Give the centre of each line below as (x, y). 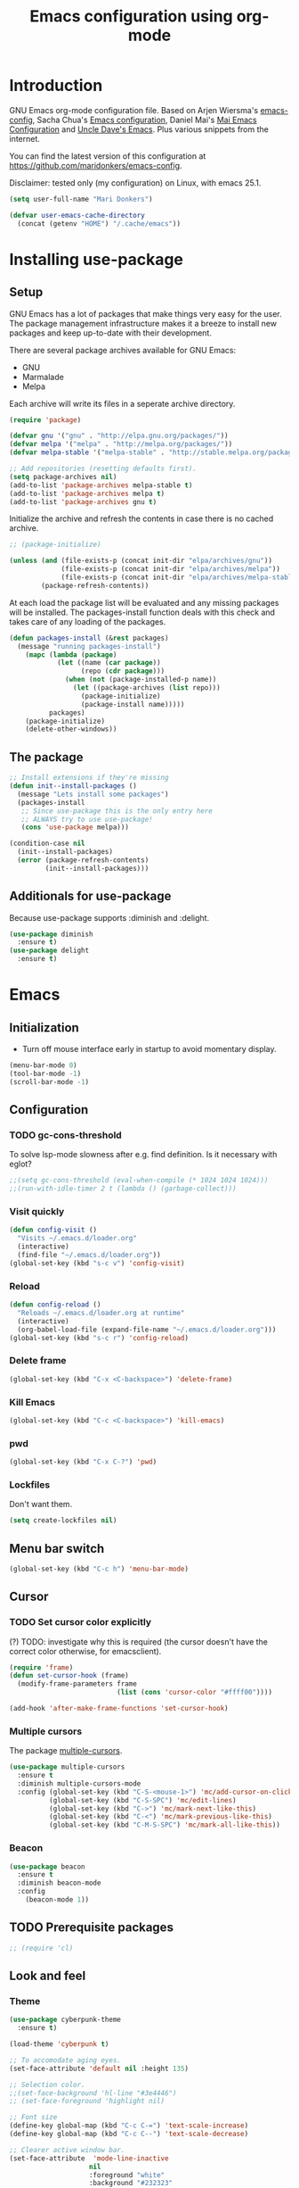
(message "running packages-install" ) (89, 646)
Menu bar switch (57, 1549)
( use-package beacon (48, 1867)
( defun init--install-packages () (73, 786)
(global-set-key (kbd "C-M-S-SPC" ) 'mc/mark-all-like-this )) (164, 1825)
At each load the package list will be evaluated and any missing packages (144, 602)
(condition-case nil (48, 844)
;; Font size (33, 2118)
